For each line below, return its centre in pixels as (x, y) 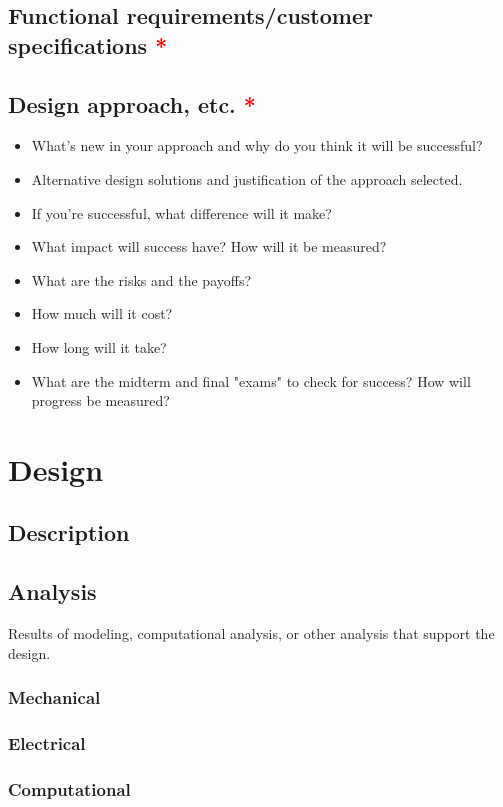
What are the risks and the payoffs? (141, 279)
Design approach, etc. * (132, 103)
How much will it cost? (102, 313)
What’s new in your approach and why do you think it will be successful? (257, 145)
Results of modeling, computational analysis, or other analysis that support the (251, 633)
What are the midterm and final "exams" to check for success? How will (251, 380)
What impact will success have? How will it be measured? (209, 246)
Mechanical (54, 697)
